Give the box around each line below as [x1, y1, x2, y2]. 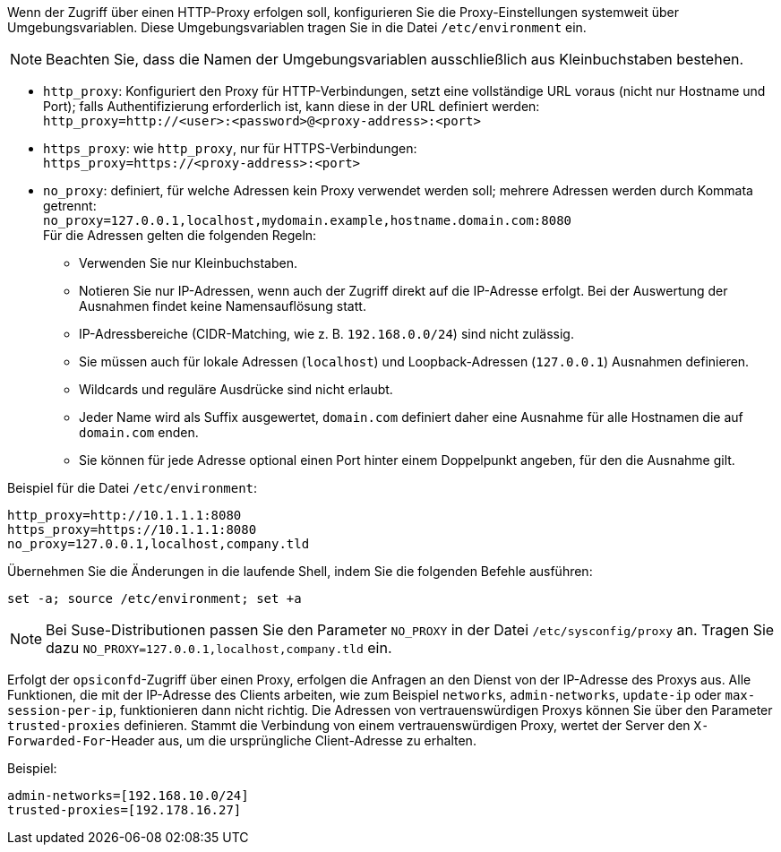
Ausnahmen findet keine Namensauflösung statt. [79, 298, 366, 314]
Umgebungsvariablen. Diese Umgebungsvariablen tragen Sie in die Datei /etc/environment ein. [7, 20, 587, 35]
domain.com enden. [79, 425, 199, 440]
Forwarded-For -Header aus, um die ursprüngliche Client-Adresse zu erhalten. [7, 733, 476, 748]
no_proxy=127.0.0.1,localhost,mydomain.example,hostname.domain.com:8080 [43, 213, 572, 228]
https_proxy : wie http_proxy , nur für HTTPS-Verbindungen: [43, 141, 417, 156]
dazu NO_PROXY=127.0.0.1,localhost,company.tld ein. [46, 639, 392, 657]
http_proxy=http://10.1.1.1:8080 [7, 508, 242, 522]
